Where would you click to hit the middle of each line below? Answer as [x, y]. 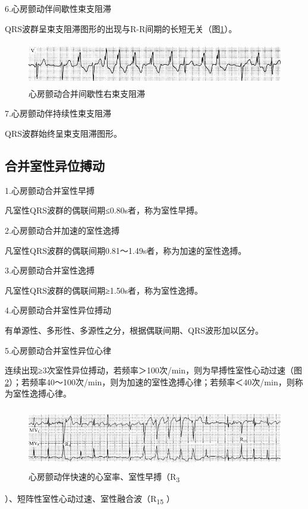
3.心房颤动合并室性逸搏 [50, 270]
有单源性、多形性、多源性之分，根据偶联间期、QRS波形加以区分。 [134, 330]
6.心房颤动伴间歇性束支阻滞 [58, 8]
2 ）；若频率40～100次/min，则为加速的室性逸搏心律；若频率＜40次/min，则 [150, 381]
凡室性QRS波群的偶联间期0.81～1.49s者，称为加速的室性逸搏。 [126, 250]
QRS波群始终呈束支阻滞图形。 [63, 133]
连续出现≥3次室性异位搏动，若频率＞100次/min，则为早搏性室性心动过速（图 [154, 370]
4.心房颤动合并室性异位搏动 [58, 310]
